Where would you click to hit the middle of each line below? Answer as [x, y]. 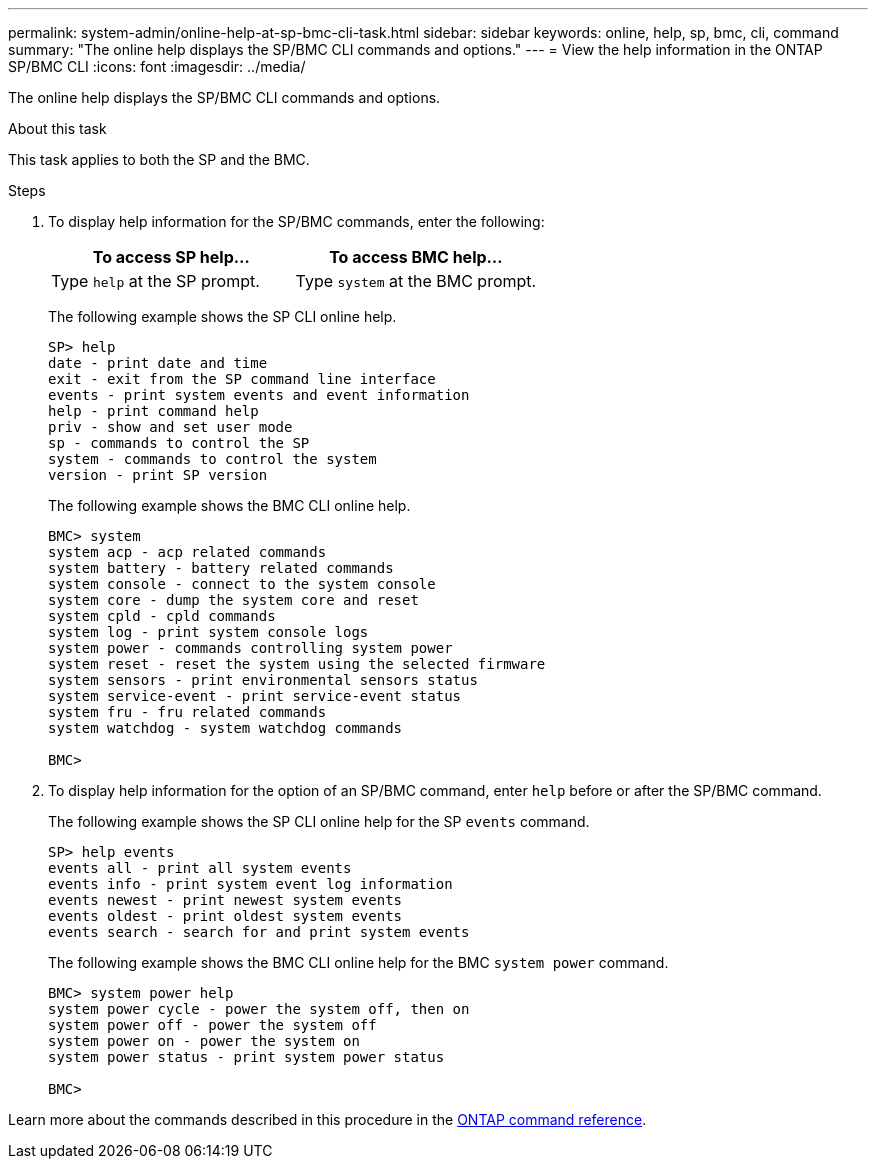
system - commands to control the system [212, 459]
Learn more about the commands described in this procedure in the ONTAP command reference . [327, 1119]
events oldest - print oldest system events [225, 916]
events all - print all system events [200, 868]
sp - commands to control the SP [179, 443]
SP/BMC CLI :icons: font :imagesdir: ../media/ [157, 66]
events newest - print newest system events [225, 900]
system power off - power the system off [212, 1025]
